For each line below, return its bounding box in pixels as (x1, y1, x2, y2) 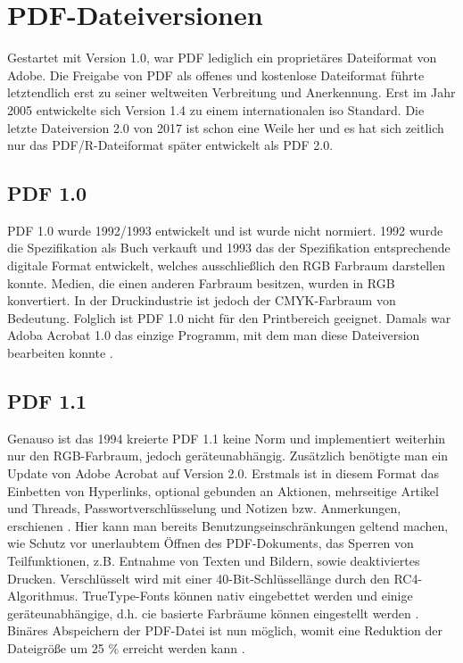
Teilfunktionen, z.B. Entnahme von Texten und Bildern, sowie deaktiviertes (7, 551, 420, 569)
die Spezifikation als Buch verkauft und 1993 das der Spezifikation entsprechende (7, 238, 451, 257)
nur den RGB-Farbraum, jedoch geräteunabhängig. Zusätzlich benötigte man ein (7, 446, 449, 465)
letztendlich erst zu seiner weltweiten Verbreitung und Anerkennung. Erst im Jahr (7, 83, 456, 102)
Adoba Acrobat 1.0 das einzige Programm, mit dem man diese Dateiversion (7, 326, 420, 344)
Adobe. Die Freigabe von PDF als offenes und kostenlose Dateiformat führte (7, 65, 425, 84)
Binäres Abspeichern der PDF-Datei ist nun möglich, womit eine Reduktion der (7, 621, 443, 640)
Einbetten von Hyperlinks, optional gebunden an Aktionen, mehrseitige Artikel (7, 481, 439, 500)
